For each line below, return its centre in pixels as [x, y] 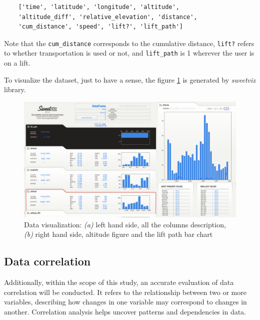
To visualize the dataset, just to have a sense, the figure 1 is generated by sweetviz [130, 79]
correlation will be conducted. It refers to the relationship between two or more [125, 292]
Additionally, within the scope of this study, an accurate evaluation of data [119, 282]
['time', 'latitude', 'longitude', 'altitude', [99, 7]
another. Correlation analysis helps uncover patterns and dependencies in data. [125, 311]
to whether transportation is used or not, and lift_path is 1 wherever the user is [129, 53]
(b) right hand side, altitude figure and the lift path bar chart [118, 234]
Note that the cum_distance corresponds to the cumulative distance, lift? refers [129, 43]
